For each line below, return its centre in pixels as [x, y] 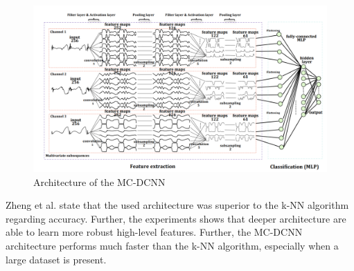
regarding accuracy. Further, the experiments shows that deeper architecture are [176, 218]
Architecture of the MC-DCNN [99, 181]
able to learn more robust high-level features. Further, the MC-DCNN [154, 232]
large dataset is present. [56, 259]
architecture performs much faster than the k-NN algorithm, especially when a [172, 245]
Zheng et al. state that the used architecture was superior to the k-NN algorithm [177, 205]
